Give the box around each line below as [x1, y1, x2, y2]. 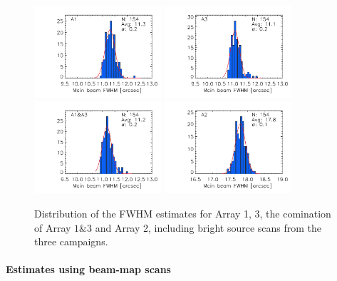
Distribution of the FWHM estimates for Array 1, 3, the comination [34, 206, 331, 221]
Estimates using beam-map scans [6, 262, 171, 277]
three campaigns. [34, 234, 108, 249]
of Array [34, 220, 71, 235]
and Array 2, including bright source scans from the [95, 220, 322, 235]
